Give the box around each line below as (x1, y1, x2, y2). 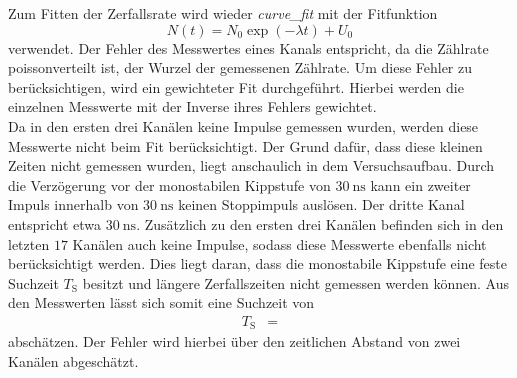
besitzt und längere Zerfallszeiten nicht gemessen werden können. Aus (82, 272, 509, 293)
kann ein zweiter (370, 174, 471, 195)
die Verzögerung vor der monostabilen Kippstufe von (8, 174, 331, 195)
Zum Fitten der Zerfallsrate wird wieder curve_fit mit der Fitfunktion (8, 3, 438, 23)
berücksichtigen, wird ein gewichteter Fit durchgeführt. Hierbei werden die (8, 76, 464, 97)
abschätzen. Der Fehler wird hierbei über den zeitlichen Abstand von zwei (8, 331, 461, 352)
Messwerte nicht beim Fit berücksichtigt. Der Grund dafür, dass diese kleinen (8, 135, 483, 156)
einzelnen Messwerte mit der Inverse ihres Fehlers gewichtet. (8, 96, 377, 117)
